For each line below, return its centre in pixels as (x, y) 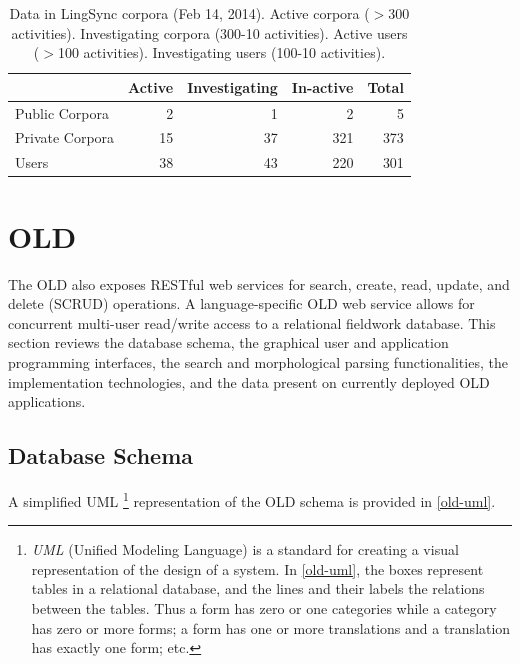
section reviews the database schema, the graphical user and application (228, 342)
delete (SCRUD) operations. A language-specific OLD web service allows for (241, 303)
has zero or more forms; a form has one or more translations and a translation (271, 627)
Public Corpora (62, 112)
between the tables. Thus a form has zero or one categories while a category (264, 607)
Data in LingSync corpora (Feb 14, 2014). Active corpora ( (189, 13)
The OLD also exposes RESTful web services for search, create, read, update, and (259, 283)
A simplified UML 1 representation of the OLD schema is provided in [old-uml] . (252, 499)
